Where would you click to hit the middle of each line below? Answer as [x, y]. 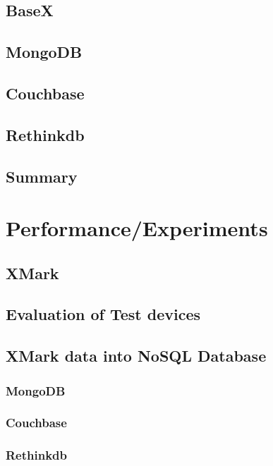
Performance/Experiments [137, 228]
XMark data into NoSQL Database [136, 356]
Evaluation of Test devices [103, 314]
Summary [42, 176]
